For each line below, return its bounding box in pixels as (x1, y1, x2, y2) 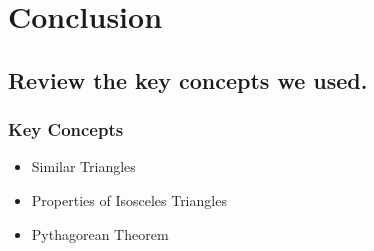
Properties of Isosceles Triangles (31, 189, 227, 210)
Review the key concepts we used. (8, 64, 368, 95)
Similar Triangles (31, 156, 136, 177)
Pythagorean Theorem (31, 223, 169, 244)
